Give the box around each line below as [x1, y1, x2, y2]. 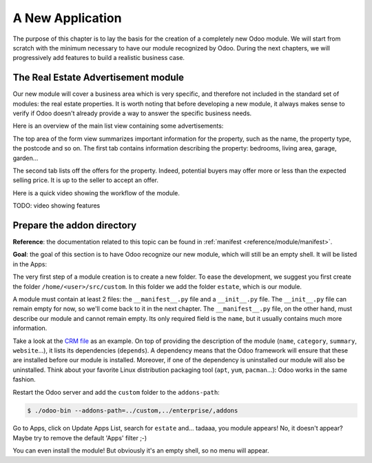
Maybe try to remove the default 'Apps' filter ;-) [12, 433, 147, 442]
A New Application [12, 10, 122, 26]
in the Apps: [12, 259, 48, 268]
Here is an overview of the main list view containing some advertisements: [12, 121, 224, 130]
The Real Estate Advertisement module [12, 72, 185, 83]
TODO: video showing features [12, 201, 101, 210]
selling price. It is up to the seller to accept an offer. [12, 176, 158, 184]
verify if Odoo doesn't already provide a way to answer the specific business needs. [12, 109, 252, 117]
